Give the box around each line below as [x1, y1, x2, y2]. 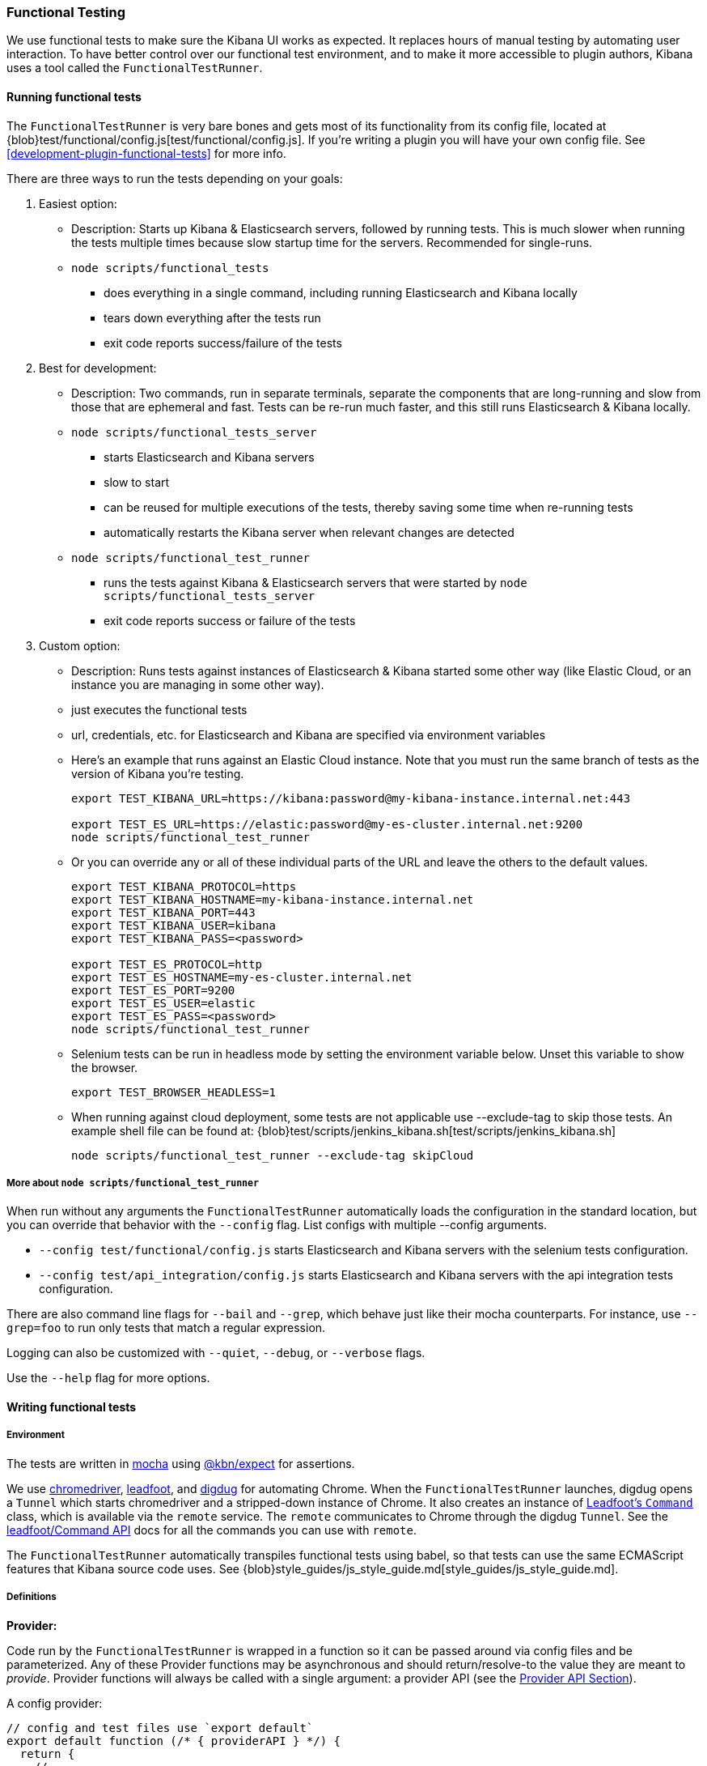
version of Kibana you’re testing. [71, 766, 244, 781]
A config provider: [6, 1696, 103, 1710]
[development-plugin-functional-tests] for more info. [6, 146, 286, 160]
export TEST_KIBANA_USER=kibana [71, 918, 276, 932]
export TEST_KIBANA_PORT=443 [71, 905, 256, 919]
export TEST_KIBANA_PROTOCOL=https [71, 879, 297, 893]
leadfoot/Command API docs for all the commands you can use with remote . [6, 1522, 417, 1537]
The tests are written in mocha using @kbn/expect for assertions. [6, 1456, 355, 1470]
